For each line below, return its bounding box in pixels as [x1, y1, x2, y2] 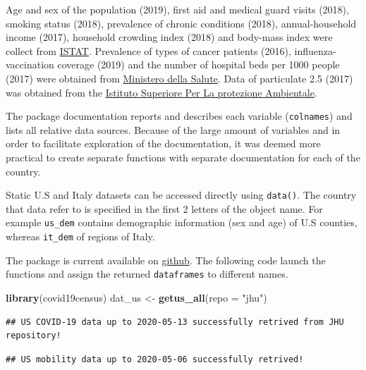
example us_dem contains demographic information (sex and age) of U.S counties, [6, 215, 358, 230]
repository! [6, 331, 61, 341]
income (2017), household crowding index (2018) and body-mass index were [6, 30, 333, 44]
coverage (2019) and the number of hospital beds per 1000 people [57, 57, 340, 72]
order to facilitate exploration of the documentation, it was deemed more [6, 136, 321, 151]
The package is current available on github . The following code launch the [6, 252, 326, 267]
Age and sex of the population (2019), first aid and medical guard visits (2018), [6, 2, 349, 16]
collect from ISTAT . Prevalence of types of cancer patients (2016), [6, 43, 291, 58]
